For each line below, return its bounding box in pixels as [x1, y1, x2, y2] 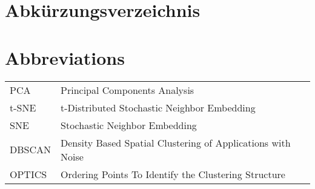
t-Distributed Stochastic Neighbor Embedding [61, 100, 256, 114]
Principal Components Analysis [61, 82, 194, 97]
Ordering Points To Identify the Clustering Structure [61, 167, 285, 181]
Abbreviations [5, 45, 125, 70]
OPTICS [10, 167, 47, 181]
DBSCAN [10, 142, 51, 156]
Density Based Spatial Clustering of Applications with [61, 135, 291, 150]
